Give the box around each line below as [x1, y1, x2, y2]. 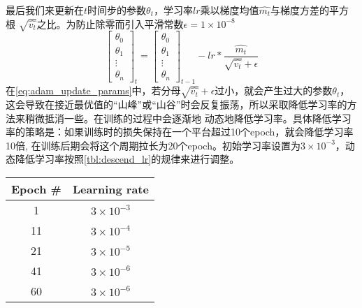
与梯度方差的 [270, 3, 330, 17]
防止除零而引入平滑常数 [75, 16, 184, 31]
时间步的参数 [87, 3, 147, 17]
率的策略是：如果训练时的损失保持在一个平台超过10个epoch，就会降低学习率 [6, 124, 354, 139]
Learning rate [72, 181, 149, 198]
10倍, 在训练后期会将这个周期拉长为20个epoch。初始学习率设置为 [6, 138, 301, 152]
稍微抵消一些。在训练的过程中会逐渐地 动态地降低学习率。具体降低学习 [24, 110, 352, 125]
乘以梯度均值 [200, 3, 259, 17]
